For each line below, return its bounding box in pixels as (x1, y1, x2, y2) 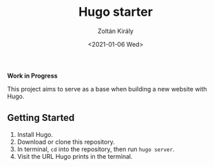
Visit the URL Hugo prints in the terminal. (17, 152, 133, 160)
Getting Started (7, 112, 75, 124)
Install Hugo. (17, 130, 54, 138)
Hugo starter (78, 4, 153, 20)
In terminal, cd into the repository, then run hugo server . (17, 145, 175, 153)
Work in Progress (7, 71, 58, 80)
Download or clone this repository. (17, 137, 115, 146)
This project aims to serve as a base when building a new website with (7, 85, 208, 93)
